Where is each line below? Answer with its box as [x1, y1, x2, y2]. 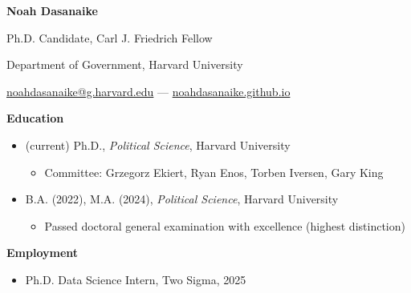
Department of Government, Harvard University [6, 56, 243, 73]
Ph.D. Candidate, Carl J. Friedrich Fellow [6, 29, 213, 46]
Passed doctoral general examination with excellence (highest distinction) [44, 217, 405, 234]
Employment [6, 244, 79, 261]
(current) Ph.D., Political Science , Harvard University [25, 136, 291, 153]
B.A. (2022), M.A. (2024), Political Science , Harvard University [25, 191, 339, 207]
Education [6, 110, 64, 126]
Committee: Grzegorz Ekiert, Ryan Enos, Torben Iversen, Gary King [44, 163, 384, 180]
